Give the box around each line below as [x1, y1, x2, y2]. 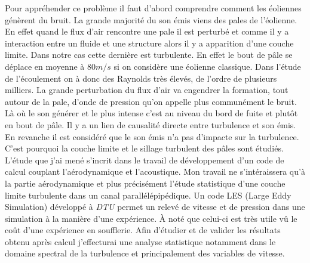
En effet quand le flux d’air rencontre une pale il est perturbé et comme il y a [5, 25, 289, 38]
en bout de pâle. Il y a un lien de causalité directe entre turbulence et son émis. [5, 118, 296, 131]
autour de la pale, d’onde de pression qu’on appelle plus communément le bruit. [5, 95, 297, 107]
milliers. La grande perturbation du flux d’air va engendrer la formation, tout [5, 83, 288, 96]
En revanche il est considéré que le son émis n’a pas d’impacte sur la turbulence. [5, 130, 299, 143]
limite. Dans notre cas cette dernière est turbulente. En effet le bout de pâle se [5, 48, 293, 61]
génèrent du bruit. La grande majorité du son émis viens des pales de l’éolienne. [5, 13, 297, 26]
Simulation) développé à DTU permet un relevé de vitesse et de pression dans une [5, 200, 305, 213]
